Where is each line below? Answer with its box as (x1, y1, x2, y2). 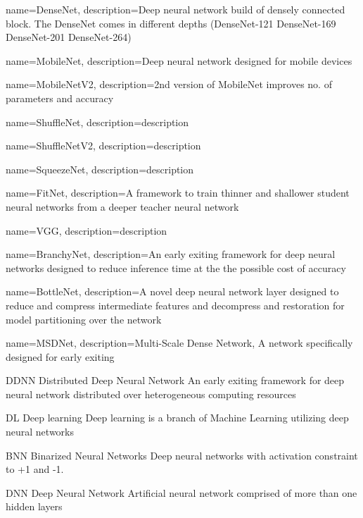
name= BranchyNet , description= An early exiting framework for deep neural (6, 247, 336, 261)
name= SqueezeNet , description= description (6, 161, 194, 176)
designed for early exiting (6, 349, 115, 364)
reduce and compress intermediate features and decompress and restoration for (6, 297, 345, 312)
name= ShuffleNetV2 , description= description (6, 138, 201, 153)
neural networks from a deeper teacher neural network (6, 199, 239, 214)
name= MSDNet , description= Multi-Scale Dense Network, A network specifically (6, 335, 353, 350)
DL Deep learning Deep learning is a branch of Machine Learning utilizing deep (6, 410, 349, 425)
